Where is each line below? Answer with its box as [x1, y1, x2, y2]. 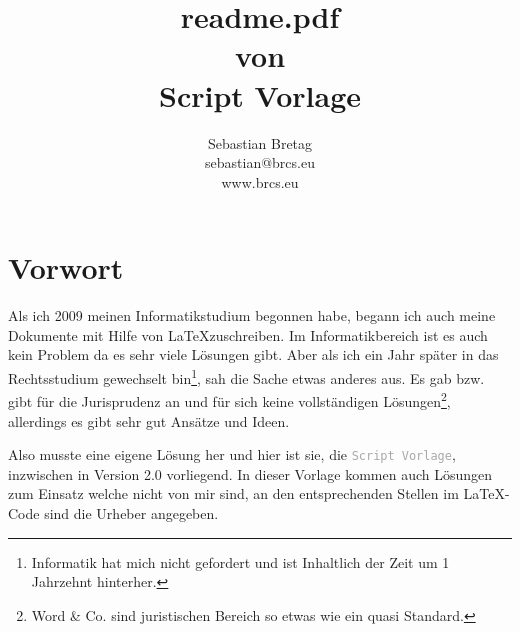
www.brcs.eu [221, 171, 299, 192]
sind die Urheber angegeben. [44, 502, 219, 523]
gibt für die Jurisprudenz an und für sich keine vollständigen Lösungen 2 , [8, 388, 451, 411]
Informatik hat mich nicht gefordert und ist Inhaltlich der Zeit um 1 [31, 551, 450, 572]
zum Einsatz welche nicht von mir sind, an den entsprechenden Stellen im [8, 483, 459, 504]
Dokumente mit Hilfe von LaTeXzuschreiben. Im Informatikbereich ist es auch [8, 324, 488, 345]
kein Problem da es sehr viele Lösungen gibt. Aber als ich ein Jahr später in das [8, 344, 499, 365]
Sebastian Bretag [207, 132, 313, 153]
